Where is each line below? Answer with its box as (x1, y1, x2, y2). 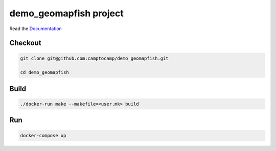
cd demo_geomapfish (20, 69, 69, 75)
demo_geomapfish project (9, 8, 124, 19)
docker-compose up (20, 133, 66, 138)
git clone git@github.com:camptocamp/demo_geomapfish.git (20, 55, 169, 61)
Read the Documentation (9, 26, 62, 32)
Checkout (9, 39, 41, 47)
